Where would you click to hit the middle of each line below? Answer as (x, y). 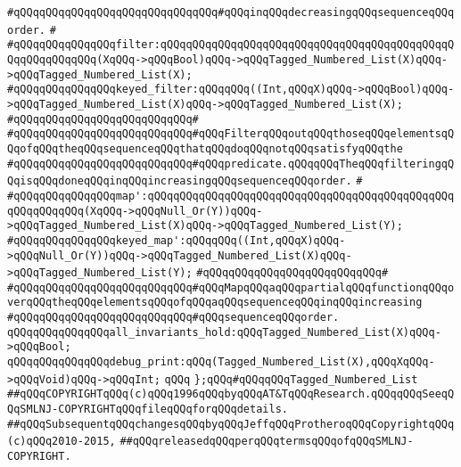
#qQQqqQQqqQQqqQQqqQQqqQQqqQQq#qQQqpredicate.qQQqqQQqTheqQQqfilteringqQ (231, 164)
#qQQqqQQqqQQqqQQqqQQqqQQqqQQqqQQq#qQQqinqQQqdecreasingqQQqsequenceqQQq (231, 12)
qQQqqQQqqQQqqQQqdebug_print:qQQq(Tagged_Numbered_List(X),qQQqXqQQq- (221, 362)
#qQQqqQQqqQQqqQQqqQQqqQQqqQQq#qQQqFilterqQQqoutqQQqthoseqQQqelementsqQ (231, 134)
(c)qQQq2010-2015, (62, 442)
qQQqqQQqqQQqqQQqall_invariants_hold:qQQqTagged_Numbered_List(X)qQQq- (224, 332)
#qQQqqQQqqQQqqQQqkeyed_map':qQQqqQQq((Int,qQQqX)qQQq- (177, 240)
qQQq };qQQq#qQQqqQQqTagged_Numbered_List (291, 379)
